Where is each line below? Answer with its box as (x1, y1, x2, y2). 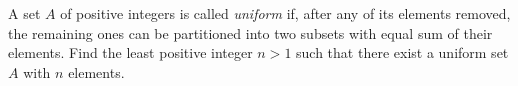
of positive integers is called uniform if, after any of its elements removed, (60, 3, 511, 23)
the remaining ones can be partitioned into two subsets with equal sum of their (8, 22, 493, 43)
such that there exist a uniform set (296, 42, 509, 63)
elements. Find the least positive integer (8, 42, 253, 63)
